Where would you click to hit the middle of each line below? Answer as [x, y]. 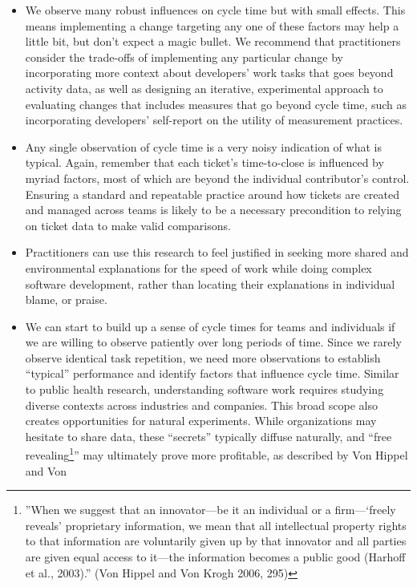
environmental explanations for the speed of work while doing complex [198, 267]
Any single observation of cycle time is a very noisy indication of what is [203, 146]
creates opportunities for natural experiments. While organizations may [201, 421]
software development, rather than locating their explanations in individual [210, 283]
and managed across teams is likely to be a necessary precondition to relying [213, 210]
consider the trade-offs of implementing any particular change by [184, 57]
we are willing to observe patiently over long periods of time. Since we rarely [213, 342]
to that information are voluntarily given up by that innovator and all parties [216, 541]
